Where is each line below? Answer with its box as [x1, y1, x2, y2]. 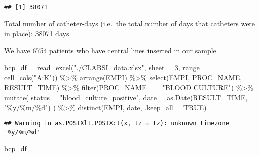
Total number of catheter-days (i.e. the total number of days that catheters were [4, 18, 255, 28]
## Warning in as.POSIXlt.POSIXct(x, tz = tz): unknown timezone [4, 120, 229, 128]
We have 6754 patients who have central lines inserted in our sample [4, 45, 216, 55]
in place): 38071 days [4, 28, 69, 39]
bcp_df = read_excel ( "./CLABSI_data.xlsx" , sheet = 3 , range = [4, 62, 208, 73]
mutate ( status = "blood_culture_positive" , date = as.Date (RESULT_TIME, [4, 92, 248, 103]
